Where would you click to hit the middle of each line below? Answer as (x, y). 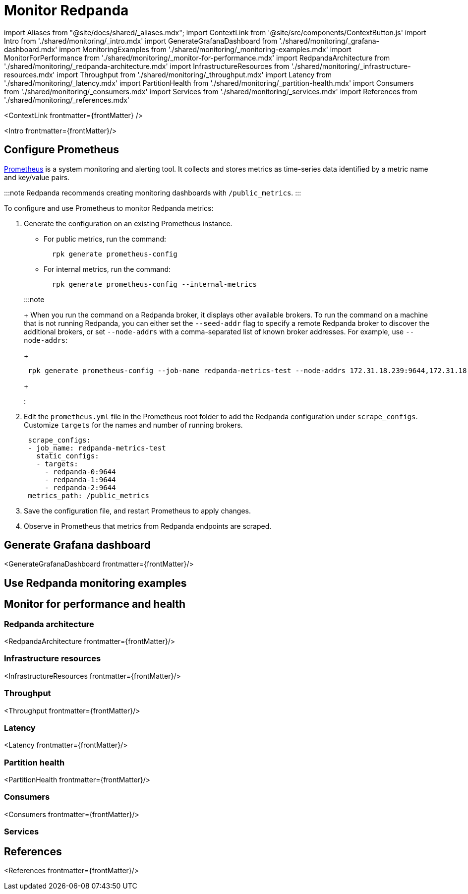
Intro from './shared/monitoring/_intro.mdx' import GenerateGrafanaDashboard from (141, 41)
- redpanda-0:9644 (80, 472)
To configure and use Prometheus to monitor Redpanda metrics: (109, 208)
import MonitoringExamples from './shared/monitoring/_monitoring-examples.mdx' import (205, 49)
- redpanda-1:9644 (80, 479)
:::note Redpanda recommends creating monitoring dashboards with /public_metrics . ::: (153, 192)
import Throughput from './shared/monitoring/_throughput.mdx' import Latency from (194, 74)
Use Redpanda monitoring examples (95, 583)
